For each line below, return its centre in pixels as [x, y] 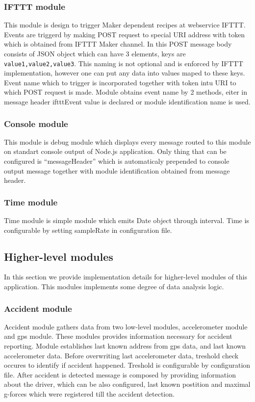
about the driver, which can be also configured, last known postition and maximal [127, 384]
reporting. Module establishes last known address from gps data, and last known [125, 346]
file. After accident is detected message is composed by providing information [120, 374]
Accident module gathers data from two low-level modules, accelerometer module [126, 326]
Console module [36, 123]
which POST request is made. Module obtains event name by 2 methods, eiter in [126, 92]
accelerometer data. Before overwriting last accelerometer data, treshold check [121, 355]
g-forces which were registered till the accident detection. [89, 393]
